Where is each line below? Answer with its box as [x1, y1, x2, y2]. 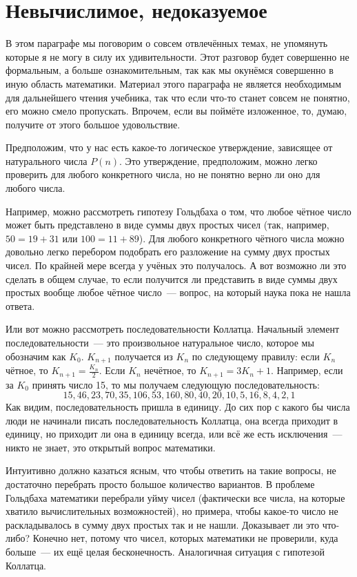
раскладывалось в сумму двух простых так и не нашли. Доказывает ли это [6, 517, 319, 531]
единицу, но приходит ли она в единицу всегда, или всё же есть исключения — [6, 427, 343, 441]
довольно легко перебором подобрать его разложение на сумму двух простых [6, 244, 330, 259]
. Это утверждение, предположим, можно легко [119, 153, 318, 168]
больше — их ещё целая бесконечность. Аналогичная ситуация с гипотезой [6, 545, 325, 559]
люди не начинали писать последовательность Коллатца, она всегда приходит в [6, 413, 338, 427]
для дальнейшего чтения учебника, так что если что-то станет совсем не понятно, [6, 90, 350, 104]
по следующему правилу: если [192, 349, 320, 363]
